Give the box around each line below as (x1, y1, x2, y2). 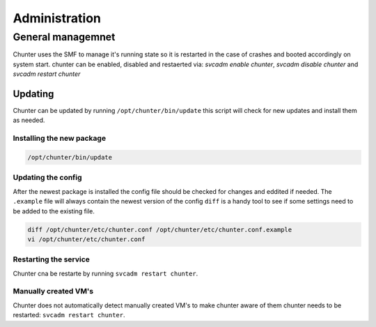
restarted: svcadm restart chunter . (13, 311, 125, 319)
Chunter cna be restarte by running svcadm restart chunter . (13, 269, 198, 277)
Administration (13, 10, 101, 26)
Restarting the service (13, 254, 91, 264)
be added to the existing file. (13, 206, 95, 215)
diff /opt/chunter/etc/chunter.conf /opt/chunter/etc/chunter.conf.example (27, 225, 292, 234)
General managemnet (13, 31, 116, 43)
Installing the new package (13, 133, 107, 143)
